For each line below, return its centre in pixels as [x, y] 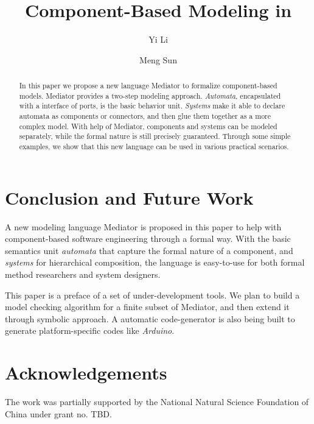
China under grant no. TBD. [58, 413]
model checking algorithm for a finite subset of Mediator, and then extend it [147, 307]
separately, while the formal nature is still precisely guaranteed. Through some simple [155, 136]
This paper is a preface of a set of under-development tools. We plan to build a [152, 295]
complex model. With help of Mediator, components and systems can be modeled [148, 126]
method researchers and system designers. [83, 274]
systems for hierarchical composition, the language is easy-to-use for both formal [155, 262]
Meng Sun [158, 59]
